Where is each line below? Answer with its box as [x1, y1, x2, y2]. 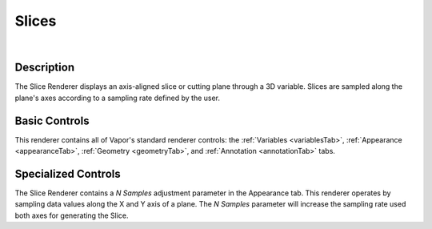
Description [14, 61, 75, 74]
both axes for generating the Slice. [14, 211, 129, 220]
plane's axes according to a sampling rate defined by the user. [14, 93, 220, 102]
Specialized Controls [14, 167, 121, 180]
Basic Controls [14, 114, 90, 127]
